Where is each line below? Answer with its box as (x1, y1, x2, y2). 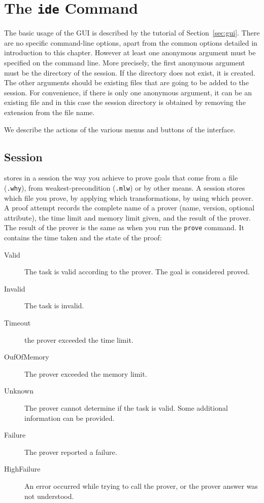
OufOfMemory (4, 351, 49, 362)
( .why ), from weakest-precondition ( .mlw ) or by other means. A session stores (4, 182, 245, 193)
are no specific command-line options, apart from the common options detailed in (4, 37, 257, 48)
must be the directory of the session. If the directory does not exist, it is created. (4, 67, 255, 78)
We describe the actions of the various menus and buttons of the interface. (4, 124, 236, 134)
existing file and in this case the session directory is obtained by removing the (4, 97, 246, 107)
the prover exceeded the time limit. (24, 334, 134, 345)
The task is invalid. (24, 300, 84, 311)
